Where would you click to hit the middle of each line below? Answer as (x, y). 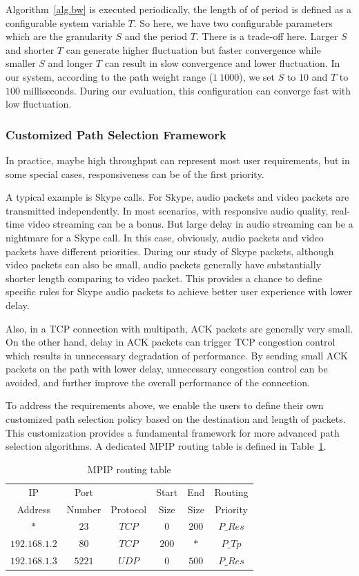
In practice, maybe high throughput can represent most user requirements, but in (178, 160)
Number (84, 509)
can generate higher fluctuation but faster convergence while (193, 49)
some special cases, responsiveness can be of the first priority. (135, 173)
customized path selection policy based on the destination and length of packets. (176, 419)
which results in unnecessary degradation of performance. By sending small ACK (177, 355)
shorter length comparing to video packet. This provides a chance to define (164, 278)
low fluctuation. (39, 104)
